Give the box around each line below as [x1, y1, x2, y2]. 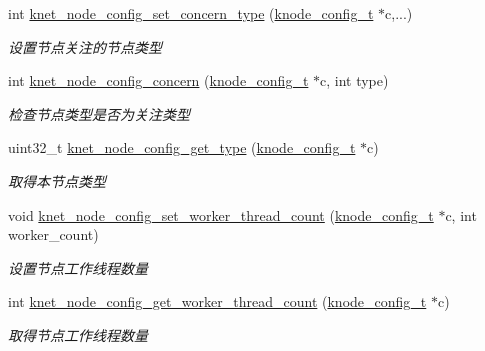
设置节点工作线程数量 [8, 257, 148, 278]
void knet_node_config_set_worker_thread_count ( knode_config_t [8, 204, 434, 225]
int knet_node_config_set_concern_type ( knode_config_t [8, 3, 374, 23]
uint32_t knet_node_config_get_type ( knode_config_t [8, 137, 356, 158]
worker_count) [8, 224, 99, 245]
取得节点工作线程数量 [8, 324, 148, 345]
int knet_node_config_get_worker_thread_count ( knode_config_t [8, 291, 427, 312]
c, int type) [320, 70, 389, 91]
